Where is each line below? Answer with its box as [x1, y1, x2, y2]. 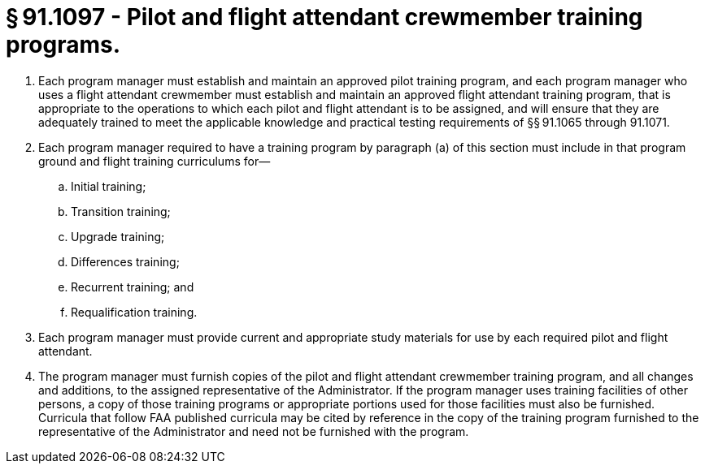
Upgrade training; [71, 229, 165, 244]
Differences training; [71, 254, 180, 269]
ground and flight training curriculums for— [38, 153, 271, 168]
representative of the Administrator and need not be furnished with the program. [38, 424, 469, 438]
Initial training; [71, 179, 146, 193]
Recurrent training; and [71, 279, 194, 294]
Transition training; [71, 204, 171, 218]
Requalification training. [71, 304, 198, 319]
